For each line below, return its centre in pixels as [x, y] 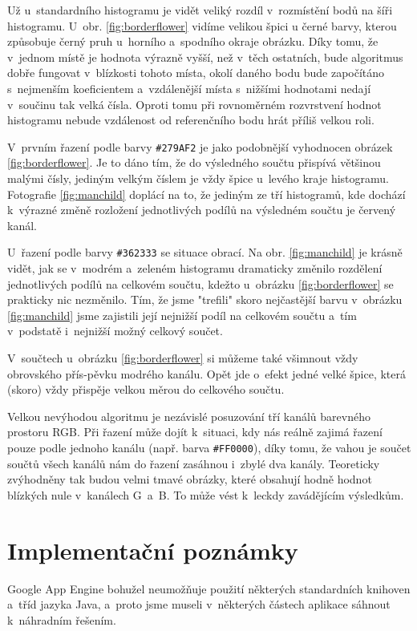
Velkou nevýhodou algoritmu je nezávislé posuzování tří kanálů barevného [189, 416]
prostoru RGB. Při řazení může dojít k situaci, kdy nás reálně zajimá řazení [195, 432]
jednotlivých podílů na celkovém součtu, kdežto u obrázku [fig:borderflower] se [200, 283]
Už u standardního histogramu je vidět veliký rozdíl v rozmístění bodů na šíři [200, 10]
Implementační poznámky [153, 550]
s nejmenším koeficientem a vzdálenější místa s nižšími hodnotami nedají [189, 88]
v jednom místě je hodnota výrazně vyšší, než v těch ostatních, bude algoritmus [205, 57]
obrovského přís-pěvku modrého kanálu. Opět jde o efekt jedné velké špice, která [207, 373]
